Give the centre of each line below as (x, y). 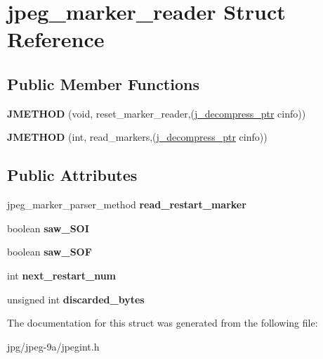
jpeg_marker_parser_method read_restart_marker (127, 204)
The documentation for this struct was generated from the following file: (163, 323)
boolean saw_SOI (48, 228)
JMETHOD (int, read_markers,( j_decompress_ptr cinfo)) (137, 137)
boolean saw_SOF (50, 252)
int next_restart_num (62, 275)
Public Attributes (72, 175)
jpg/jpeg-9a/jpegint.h (53, 346)
